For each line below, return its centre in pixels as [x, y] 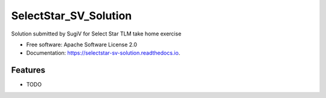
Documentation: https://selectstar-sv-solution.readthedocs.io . [103, 53]
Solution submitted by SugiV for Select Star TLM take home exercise [96, 34]
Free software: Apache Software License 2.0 [82, 44]
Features [28, 70]
